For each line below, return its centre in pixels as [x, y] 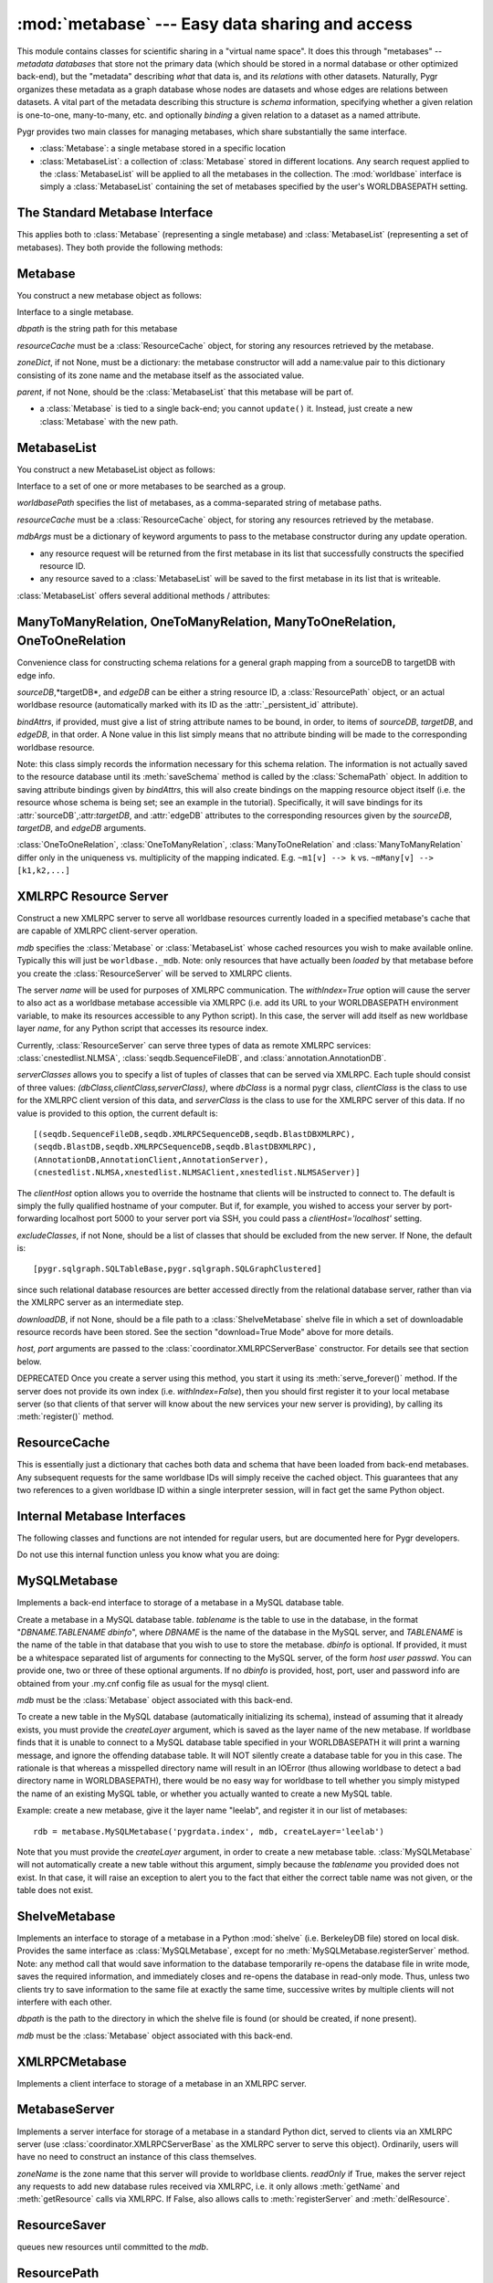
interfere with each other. [64, 2002]
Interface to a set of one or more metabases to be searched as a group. [152, 486]
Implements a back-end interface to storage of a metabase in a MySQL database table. [180, 1603]
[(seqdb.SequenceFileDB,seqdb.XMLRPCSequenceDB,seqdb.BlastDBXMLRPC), [194, 1134]
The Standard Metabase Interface [115, 213]
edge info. [36, 675]
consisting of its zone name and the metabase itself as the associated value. [161, 375]
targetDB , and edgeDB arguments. [82, 828]
